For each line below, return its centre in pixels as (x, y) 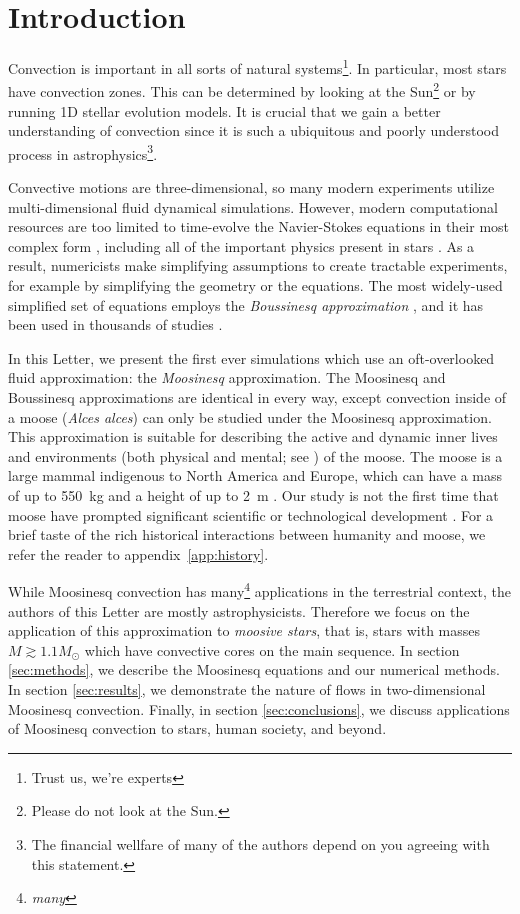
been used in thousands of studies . (115, 324)
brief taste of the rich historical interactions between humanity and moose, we (247, 534)
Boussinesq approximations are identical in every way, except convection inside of (257, 397)
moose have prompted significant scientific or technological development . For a (251, 514)
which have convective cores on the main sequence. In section (272, 649)
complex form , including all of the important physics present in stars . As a (241, 245)
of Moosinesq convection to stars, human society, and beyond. (197, 728)
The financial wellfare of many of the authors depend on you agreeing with (260, 843)
